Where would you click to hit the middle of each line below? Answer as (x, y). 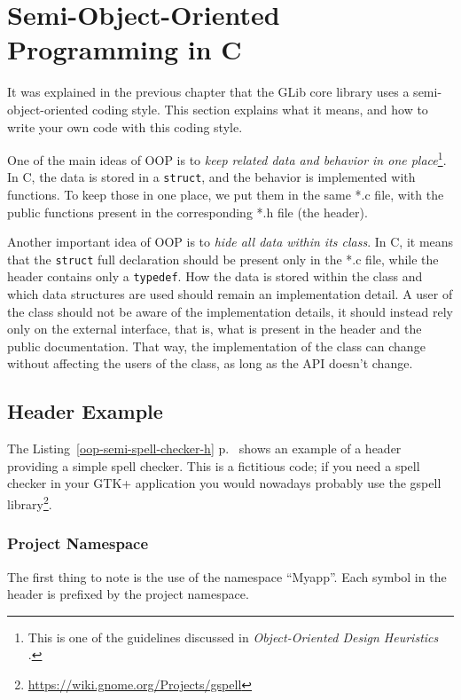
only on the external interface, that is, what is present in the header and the (215, 329)
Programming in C (125, 49)
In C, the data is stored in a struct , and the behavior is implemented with (211, 177)
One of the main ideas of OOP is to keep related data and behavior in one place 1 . (227, 158)
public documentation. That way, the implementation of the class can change (216, 346)
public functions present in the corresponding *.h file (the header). (188, 212)
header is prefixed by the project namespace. (128, 594)
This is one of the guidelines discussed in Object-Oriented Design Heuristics (233, 637)
